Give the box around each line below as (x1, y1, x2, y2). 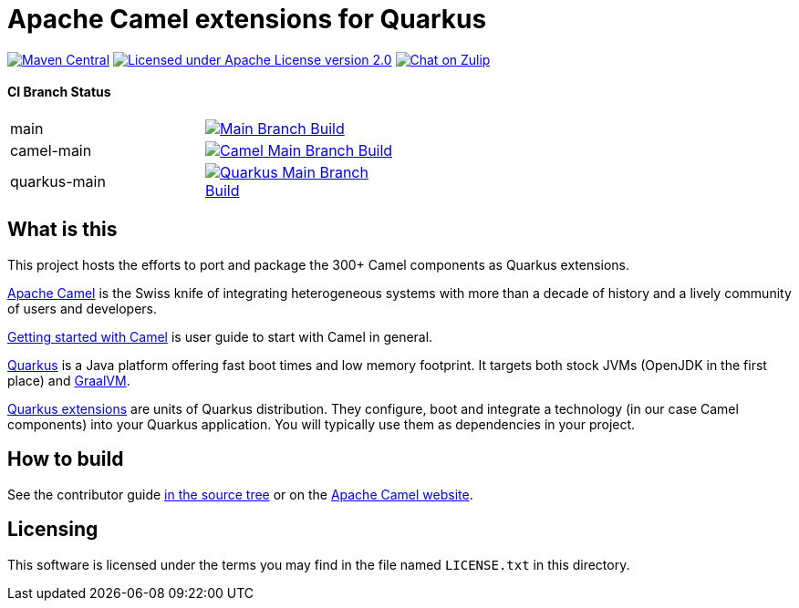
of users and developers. (7, 300, 158, 316)
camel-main (10, 140, 92, 160)
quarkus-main (10, 171, 106, 191)
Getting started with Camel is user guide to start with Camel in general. (7, 328, 433, 345)
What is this (7, 218, 118, 242)
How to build (7, 448, 124, 471)
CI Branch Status (7, 84, 111, 100)
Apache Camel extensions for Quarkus (7, 4, 487, 35)
